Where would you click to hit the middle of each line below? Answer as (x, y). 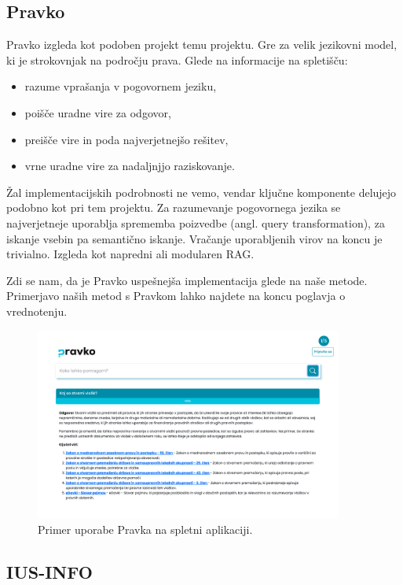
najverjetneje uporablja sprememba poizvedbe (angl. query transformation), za (196, 222)
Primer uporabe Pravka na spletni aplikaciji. (145, 529)
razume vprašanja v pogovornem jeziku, (121, 86)
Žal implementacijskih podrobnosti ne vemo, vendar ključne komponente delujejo (201, 192)
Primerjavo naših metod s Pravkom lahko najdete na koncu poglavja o (176, 296)
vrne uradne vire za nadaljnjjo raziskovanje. (130, 166)
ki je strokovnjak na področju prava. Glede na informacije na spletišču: (177, 59)
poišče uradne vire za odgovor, (98, 112)
